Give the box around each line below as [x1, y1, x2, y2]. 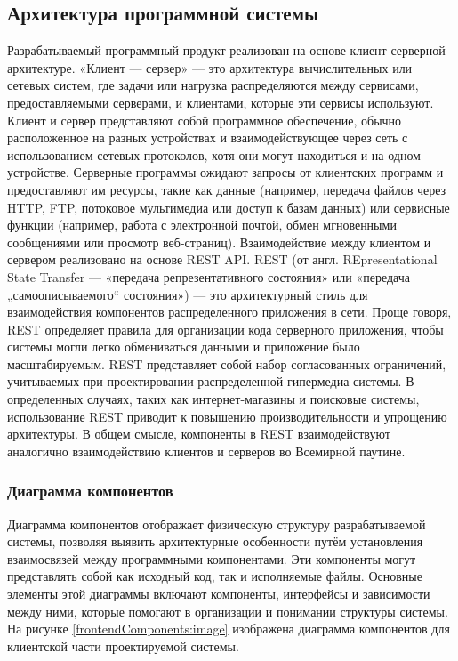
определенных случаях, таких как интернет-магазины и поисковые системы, [7, 390, 420, 408]
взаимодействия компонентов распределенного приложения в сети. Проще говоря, [7, 302, 452, 321]
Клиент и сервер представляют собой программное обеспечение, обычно [7, 110, 402, 129]
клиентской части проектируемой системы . [7, 636, 239, 655]
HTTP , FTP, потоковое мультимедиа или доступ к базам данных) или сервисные [7, 197, 450, 216]
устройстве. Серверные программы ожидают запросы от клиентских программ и [7, 163, 444, 181]
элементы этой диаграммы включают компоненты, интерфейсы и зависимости [7, 584, 430, 603]
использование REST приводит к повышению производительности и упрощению [7, 407, 447, 425]
